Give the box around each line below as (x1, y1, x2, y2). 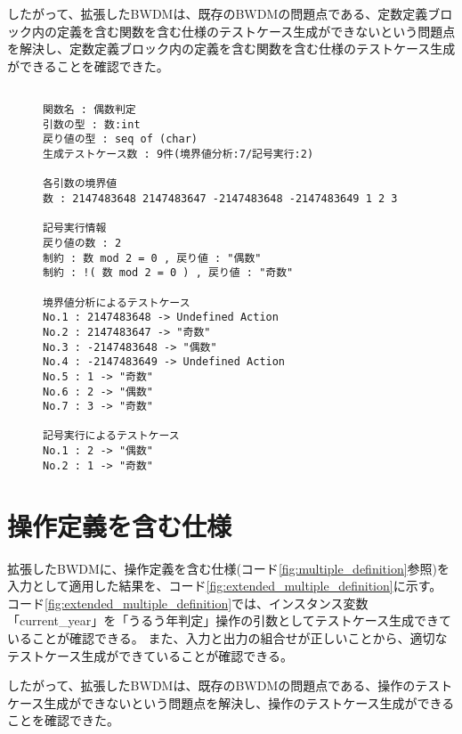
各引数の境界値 (43, 177, 118, 191)
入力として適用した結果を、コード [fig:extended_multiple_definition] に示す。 (7, 576, 442, 595)
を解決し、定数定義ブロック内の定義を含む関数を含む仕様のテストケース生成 (7, 39, 456, 58)
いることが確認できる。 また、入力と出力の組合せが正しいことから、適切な (7, 628, 448, 647)
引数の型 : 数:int (43, 118, 141, 131)
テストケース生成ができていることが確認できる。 (7, 646, 294, 665)
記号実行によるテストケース (43, 429, 180, 443)
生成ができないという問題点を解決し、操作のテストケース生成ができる (44, 693, 455, 712)
